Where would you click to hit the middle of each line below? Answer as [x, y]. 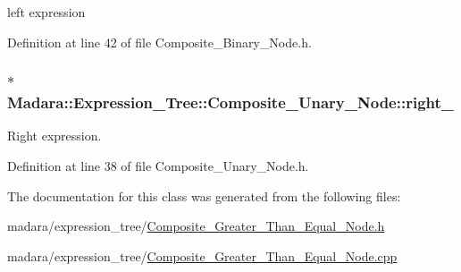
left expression [46, 12]
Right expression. [54, 136]
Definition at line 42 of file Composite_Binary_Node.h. [159, 42]
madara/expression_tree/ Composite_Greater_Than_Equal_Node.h [196, 226]
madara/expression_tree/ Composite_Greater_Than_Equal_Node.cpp [202, 255]
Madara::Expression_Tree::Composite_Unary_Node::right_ [231, 102]
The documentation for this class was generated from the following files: [204, 195]
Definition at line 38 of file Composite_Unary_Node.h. [158, 165]
